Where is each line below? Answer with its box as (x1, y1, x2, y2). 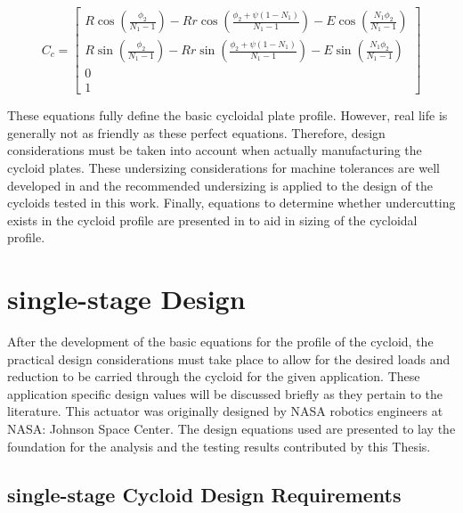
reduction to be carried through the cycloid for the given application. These (7, 367, 420, 386)
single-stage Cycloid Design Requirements (7, 480, 402, 508)
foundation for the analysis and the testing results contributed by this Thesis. (7, 436, 431, 455)
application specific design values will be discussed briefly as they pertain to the (7, 384, 443, 403)
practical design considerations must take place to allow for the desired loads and (7, 349, 451, 368)
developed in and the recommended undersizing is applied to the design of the (7, 175, 433, 194)
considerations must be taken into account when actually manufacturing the (7, 141, 422, 159)
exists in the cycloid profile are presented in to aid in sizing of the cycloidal (7, 210, 418, 229)
